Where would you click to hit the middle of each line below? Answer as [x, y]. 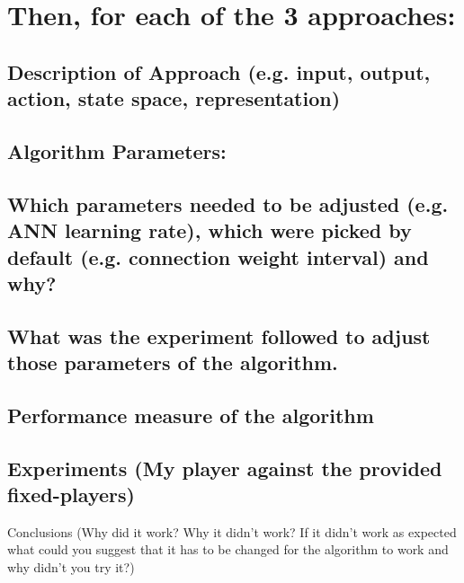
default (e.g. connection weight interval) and [218, 256]
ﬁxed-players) [71, 495]
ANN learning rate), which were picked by [210, 230]
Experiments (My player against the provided [225, 468]
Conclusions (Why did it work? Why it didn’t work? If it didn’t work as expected [232, 531]
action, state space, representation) [174, 98]
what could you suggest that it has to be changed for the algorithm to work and [228, 549]
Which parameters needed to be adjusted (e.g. [228, 203]
